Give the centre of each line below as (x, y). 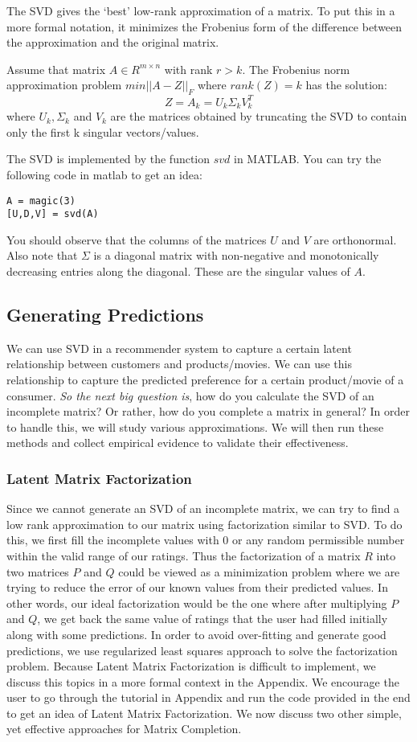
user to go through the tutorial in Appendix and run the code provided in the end (208, 697)
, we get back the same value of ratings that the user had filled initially (213, 619)
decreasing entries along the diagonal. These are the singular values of (178, 271)
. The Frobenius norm (296, 69)
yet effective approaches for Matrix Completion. (124, 729)
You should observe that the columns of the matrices (137, 239)
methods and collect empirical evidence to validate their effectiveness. (178, 443)
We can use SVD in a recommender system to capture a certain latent (179, 348)
